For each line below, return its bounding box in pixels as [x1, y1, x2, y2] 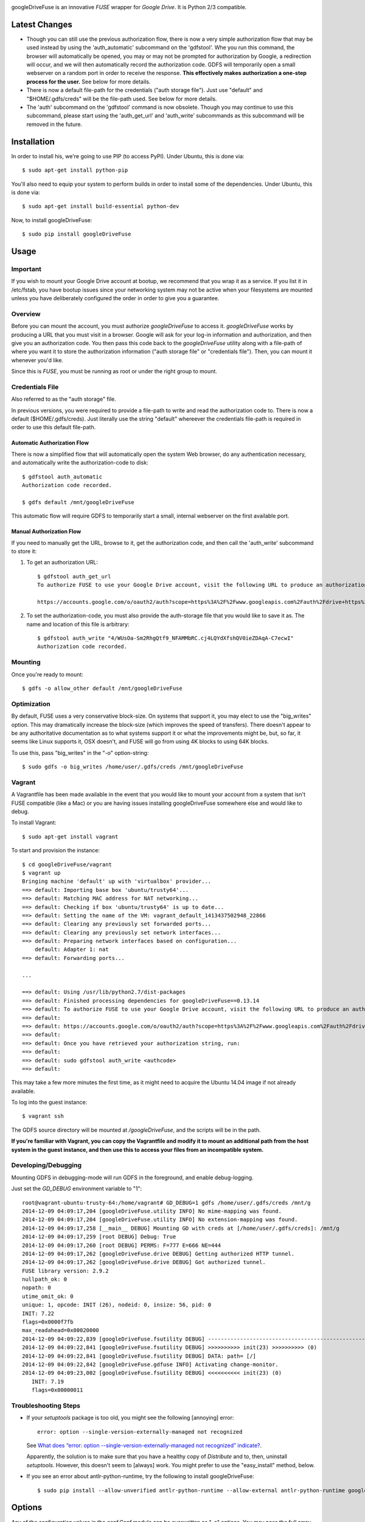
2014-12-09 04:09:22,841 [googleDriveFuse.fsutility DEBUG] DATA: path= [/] [22, 1352, 257, 1359]
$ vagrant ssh [22, 1113, 64, 1120]
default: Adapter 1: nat [34, 946, 109, 953]
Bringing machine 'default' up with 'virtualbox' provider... [22, 878, 212, 885]
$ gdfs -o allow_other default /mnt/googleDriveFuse [22, 685, 182, 692]
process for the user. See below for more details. [26, 78, 151, 85]
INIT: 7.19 [31, 1378, 64, 1385]
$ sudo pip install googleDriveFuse [22, 231, 131, 237]
